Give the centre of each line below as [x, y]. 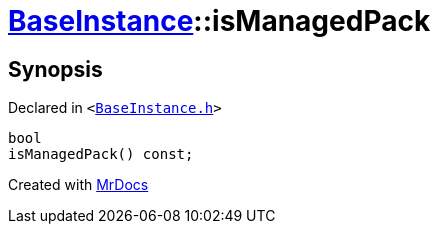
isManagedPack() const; [101, 154]
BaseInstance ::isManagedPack [219, 21]
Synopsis [55, 69]
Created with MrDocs [78, 185]
